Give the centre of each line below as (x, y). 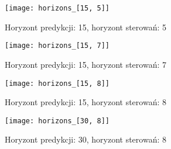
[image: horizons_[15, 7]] (57, 46)
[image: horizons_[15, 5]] (57, 8)
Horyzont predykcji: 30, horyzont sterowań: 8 (85, 139)
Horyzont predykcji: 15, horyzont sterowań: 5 (85, 27)
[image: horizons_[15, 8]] (57, 83)
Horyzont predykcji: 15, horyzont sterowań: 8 (85, 102)
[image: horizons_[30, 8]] (57, 121)
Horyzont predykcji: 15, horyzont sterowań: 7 (85, 64)
